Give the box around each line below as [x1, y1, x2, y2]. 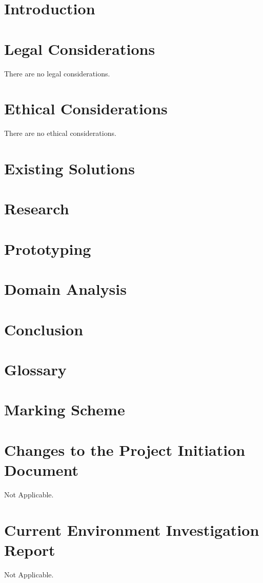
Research [4, 198, 69, 219]
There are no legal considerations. [4, 68, 110, 78]
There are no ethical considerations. [4, 128, 116, 138]
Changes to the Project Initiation [4, 439, 246, 460]
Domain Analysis [4, 278, 127, 299]
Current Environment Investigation [4, 519, 259, 540]
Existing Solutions [4, 158, 135, 178]
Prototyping [4, 238, 91, 259]
